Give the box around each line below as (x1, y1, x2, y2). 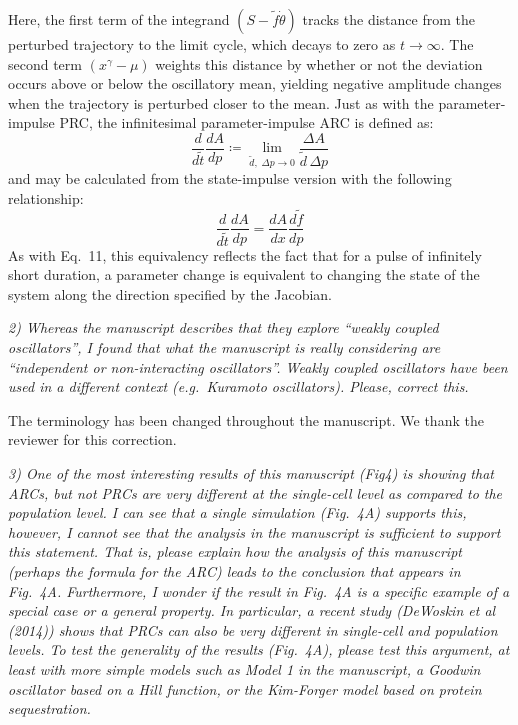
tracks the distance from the (302, 9, 475, 29)
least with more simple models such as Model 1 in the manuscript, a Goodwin (8, 658, 481, 679)
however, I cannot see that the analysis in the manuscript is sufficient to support (8, 521, 501, 542)
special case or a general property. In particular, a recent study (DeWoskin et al (8, 600, 496, 621)
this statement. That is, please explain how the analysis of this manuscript (8, 541, 462, 562)
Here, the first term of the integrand (8, 9, 230, 29)
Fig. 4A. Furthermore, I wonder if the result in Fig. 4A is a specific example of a (8, 580, 510, 601)
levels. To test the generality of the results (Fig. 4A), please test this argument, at (8, 639, 510, 660)
